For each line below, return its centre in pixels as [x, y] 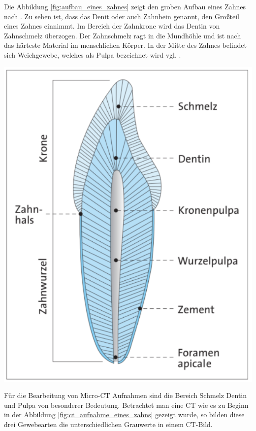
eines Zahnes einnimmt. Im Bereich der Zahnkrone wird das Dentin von [112, 26]
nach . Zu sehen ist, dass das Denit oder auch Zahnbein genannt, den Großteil [122, 16]
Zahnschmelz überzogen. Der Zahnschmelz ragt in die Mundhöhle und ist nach [123, 35]
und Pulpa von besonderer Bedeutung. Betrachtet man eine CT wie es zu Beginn [126, 405]
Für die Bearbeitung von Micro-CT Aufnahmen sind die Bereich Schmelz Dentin [126, 395]
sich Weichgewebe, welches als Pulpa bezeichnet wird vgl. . [93, 54]
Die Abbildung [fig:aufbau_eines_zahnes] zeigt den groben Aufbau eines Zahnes [125, 6]
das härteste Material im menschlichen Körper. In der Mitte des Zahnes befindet [125, 45]
